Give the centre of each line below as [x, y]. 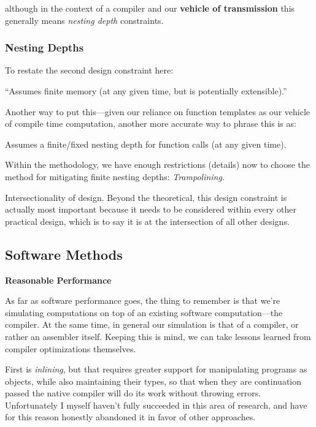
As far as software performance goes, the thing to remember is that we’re [143, 300]
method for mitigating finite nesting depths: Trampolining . [115, 176]
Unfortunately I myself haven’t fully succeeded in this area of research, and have [156, 405]
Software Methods [64, 254]
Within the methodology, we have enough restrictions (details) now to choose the [157, 164]
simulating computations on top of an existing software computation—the [144, 312]
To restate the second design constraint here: [89, 70]
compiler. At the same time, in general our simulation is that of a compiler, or [152, 324]
